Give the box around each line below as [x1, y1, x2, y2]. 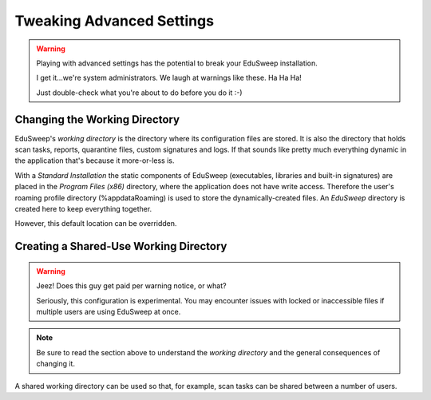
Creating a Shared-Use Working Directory [14, 240, 227, 253]
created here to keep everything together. [14, 204, 152, 213]
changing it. [36, 359, 76, 369]
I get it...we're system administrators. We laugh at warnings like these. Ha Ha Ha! [36, 73, 302, 83]
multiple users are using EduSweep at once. [36, 307, 181, 316]
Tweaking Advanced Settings [14, 12, 215, 30]
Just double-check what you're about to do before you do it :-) [36, 88, 243, 97]
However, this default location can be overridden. [14, 219, 177, 228]
